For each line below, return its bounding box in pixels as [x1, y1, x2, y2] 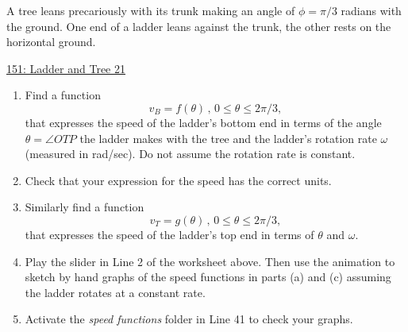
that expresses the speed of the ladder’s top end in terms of [25, 226, 314, 242]
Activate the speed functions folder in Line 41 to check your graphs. [25, 311, 353, 327]
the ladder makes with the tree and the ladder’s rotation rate [79, 129, 377, 146]
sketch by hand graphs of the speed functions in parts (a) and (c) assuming [25, 268, 391, 285]
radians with [341, 2, 402, 18]
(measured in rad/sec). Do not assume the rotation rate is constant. [25, 145, 356, 162]
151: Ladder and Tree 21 [6, 60, 125, 76]
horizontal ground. [6, 33, 96, 50]
